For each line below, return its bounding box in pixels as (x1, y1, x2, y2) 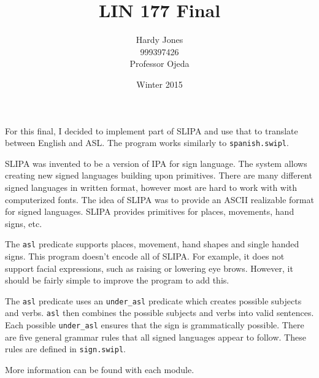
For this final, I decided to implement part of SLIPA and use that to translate (5, 124, 298, 137)
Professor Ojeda (129, 57, 190, 70)
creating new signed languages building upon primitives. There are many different (5, 169, 312, 182)
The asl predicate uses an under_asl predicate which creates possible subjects (5, 294, 302, 307)
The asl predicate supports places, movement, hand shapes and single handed (5, 237, 299, 250)
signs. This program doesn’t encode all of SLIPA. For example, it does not (5, 249, 285, 262)
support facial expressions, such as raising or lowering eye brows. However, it (5, 261, 293, 274)
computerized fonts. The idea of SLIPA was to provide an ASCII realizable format (5, 193, 314, 206)
